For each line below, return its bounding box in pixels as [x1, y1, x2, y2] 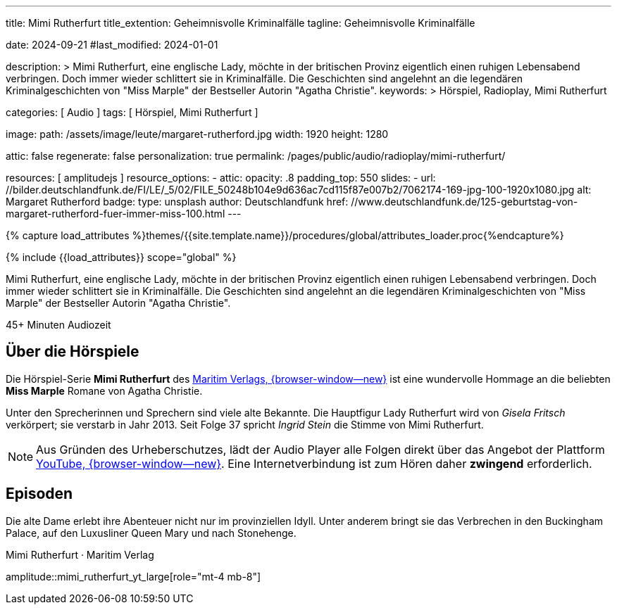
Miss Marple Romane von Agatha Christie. [6, 384, 203, 397]
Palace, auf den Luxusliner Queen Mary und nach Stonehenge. [6, 526, 297, 539]
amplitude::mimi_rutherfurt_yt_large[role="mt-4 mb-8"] [6, 570, 261, 583]
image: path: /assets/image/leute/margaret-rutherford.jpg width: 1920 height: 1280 [6, 128, 389, 140]
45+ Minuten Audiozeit [6, 319, 111, 331]
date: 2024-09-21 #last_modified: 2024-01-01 [6, 39, 218, 51]
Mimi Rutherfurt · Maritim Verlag [6, 548, 154, 561]
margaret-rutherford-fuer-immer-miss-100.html [6, 208, 225, 220]
